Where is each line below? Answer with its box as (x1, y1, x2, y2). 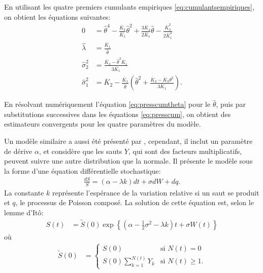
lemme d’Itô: (4, 207, 44, 217)
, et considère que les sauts (39, 145, 122, 156)
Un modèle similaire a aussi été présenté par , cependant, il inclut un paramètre (4, 136, 253, 146)
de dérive (4, 145, 32, 156)
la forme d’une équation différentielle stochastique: (4, 165, 161, 176)
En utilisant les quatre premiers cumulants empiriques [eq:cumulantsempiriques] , (4, 2, 254, 12)
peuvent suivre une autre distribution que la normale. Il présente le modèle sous (4, 155, 253, 166)
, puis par (216, 99, 246, 109)
